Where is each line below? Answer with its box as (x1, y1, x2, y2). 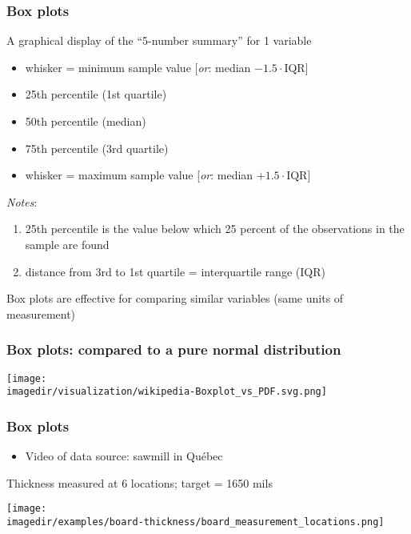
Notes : (6, 193, 38, 210)
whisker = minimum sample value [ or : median (25, 58, 251, 75)
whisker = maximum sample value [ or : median (25, 167, 253, 183)
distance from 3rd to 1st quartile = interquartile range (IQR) (25, 263, 325, 279)
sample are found (25, 235, 110, 252)
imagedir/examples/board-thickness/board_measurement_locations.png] (6, 516, 385, 528)
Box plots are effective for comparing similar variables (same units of (6, 290, 344, 307)
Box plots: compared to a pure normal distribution (6, 339, 341, 359)
